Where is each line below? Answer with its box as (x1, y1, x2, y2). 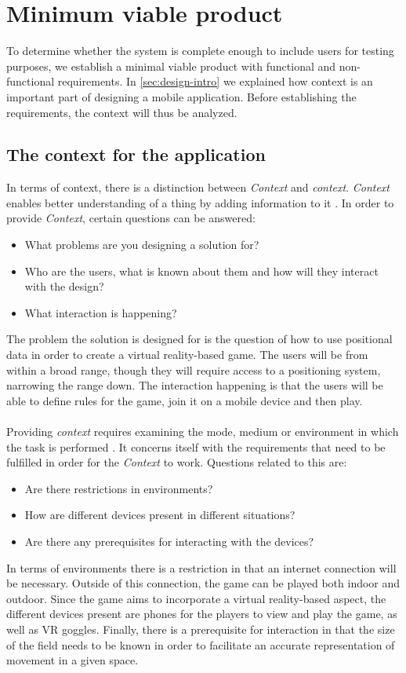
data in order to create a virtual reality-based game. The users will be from (6, 346, 368, 363)
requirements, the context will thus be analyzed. (6, 104, 237, 120)
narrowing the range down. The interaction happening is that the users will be (6, 377, 383, 393)
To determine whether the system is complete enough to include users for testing (6, 42, 394, 59)
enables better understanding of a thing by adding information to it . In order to (6, 194, 394, 210)
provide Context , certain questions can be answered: (6, 210, 256, 226)
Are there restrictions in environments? (24, 480, 213, 496)
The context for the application (6, 142, 266, 166)
